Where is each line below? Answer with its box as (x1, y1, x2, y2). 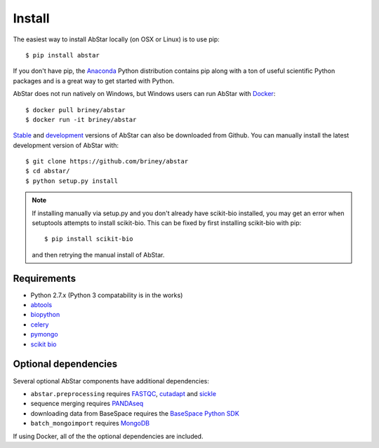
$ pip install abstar (25, 51, 100, 59)
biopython (30, 311, 60, 319)
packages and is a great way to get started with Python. (13, 76, 175, 85)
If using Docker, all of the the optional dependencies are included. (13, 432, 204, 440)
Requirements (13, 272, 77, 284)
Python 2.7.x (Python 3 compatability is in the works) (30, 291, 183, 299)
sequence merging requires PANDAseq (30, 400, 144, 408)
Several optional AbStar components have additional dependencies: (13, 376, 210, 385)
